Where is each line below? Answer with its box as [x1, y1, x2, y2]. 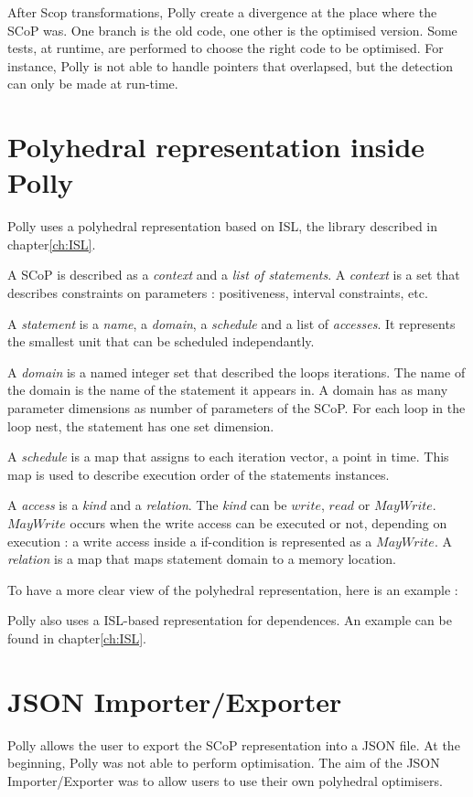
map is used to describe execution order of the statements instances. [7, 464, 390, 484]
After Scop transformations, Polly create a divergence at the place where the [7, 3, 437, 21]
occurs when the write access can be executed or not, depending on [70, 514, 447, 532]
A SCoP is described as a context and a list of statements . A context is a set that [7, 265, 460, 284]
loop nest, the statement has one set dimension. [7, 416, 274, 435]
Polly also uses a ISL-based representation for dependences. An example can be [7, 611, 452, 630]
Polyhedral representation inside [7, 128, 425, 165]
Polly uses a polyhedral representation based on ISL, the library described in [7, 217, 438, 236]
